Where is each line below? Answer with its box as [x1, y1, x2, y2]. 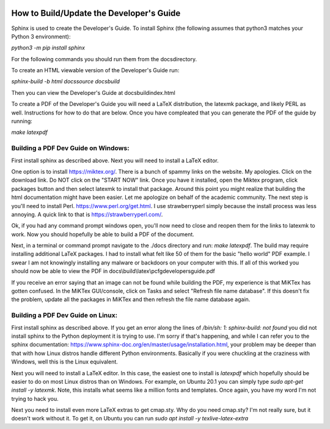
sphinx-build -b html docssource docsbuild [11, 78, 120, 85]
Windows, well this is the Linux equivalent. [11, 358, 119, 365]
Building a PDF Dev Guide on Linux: [11, 311, 118, 319]
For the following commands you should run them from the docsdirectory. [11, 55, 197, 62]
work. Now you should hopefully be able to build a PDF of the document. [11, 230, 195, 238]
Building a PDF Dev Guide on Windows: [11, 144, 130, 152]
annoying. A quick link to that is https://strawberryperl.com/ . [11, 211, 163, 218]
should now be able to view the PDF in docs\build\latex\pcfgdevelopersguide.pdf [11, 267, 215, 275]
